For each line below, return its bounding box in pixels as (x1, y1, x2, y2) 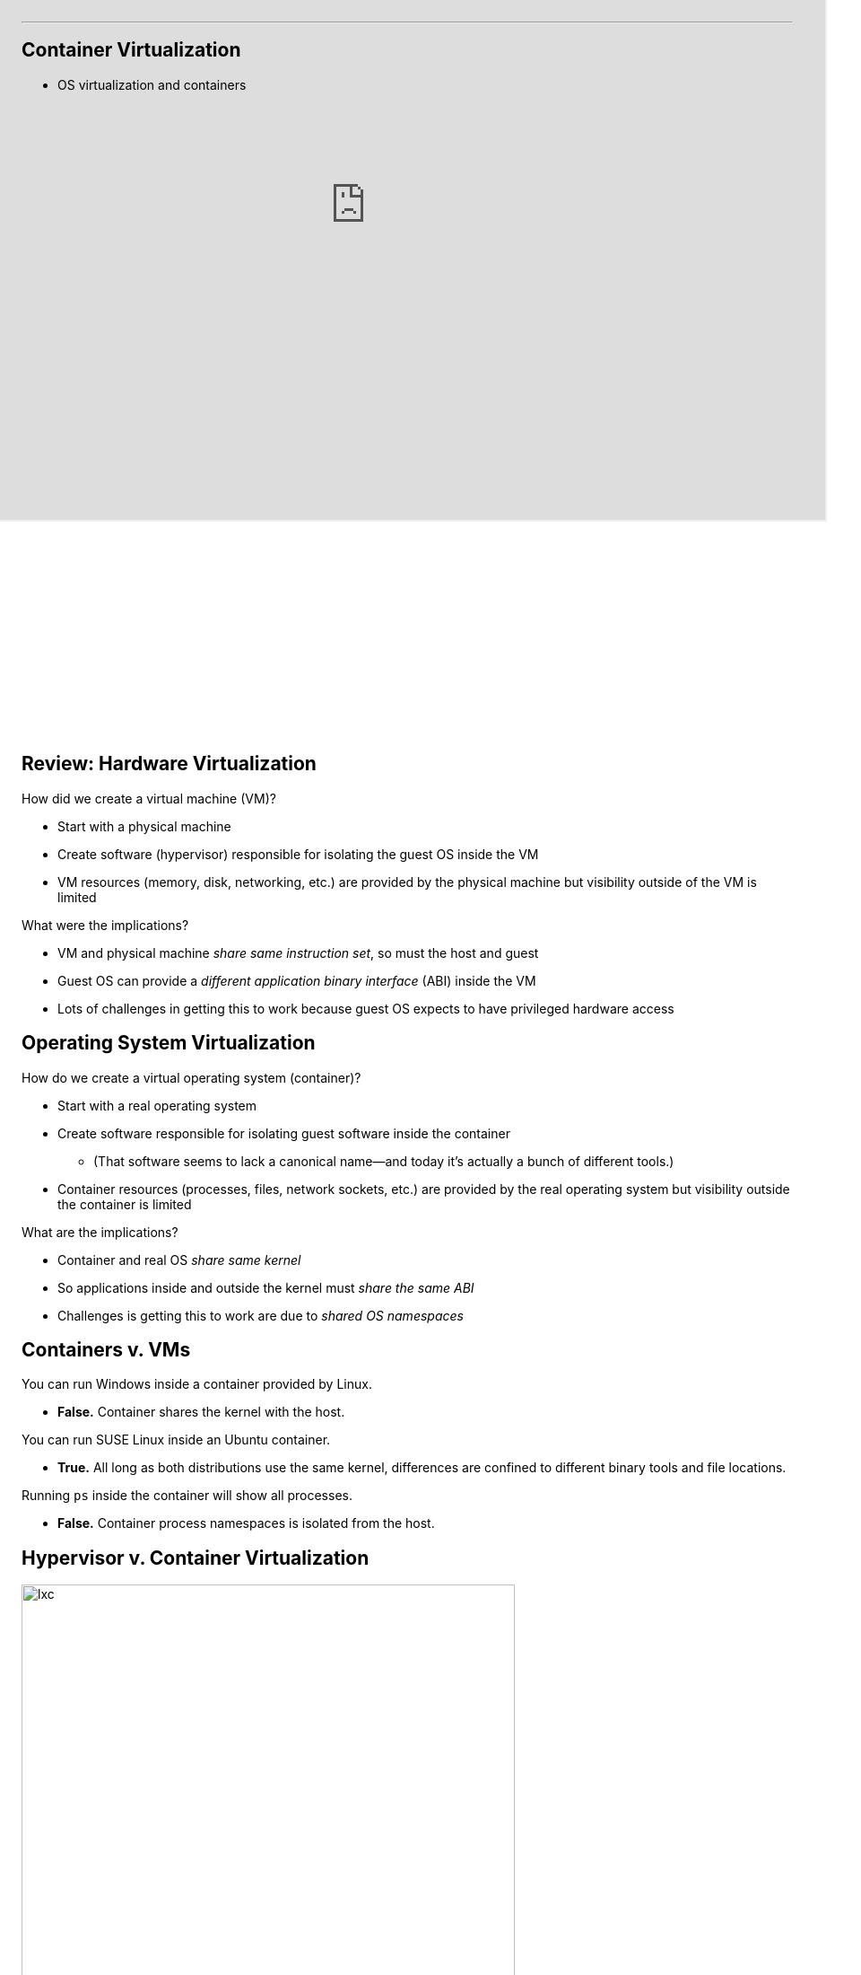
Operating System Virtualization (22, 1031, 316, 1055)
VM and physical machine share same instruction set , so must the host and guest (57, 944, 539, 961)
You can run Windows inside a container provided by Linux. (22, 1376, 372, 1392)
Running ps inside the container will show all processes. (22, 1488, 352, 1504)
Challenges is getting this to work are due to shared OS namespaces (57, 1307, 464, 1323)
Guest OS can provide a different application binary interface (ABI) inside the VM (57, 972, 536, 988)
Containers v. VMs (22, 1338, 191, 1361)
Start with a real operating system (57, 1097, 257, 1113)
